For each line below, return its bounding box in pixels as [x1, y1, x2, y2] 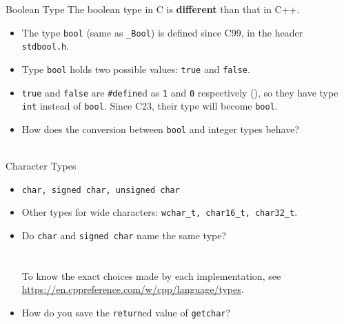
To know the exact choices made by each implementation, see [21, 268, 281, 283]
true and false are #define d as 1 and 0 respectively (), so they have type [21, 85, 338, 99]
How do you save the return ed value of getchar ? [21, 305, 231, 320]
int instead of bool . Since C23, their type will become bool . [21, 99, 278, 113]
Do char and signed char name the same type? [21, 228, 227, 243]
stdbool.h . [21, 39, 70, 53]
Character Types [6, 159, 77, 173]
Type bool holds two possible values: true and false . [21, 61, 250, 76]
